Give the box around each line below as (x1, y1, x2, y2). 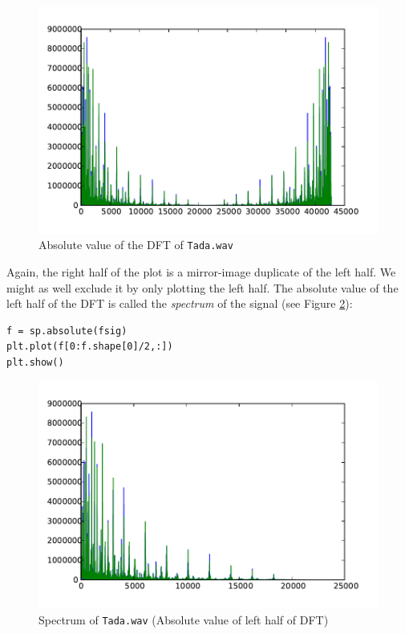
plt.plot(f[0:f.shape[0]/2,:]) (6, 341, 173, 353)
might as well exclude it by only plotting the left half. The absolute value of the (6, 279, 399, 296)
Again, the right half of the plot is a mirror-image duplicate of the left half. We (6, 263, 396, 280)
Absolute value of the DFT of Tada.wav (38, 236, 233, 253)
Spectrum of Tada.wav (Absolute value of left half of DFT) (38, 611, 329, 628)
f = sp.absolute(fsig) (6, 325, 128, 337)
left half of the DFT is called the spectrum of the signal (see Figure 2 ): (6, 295, 353, 312)
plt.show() (6, 356, 64, 368)
